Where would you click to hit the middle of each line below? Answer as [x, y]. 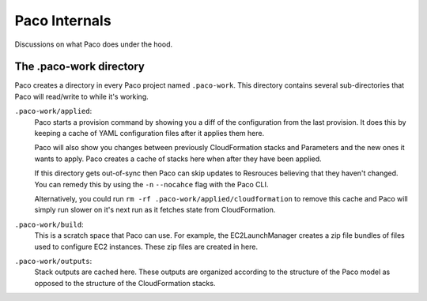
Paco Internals [63, 21]
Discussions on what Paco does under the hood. [94, 44]
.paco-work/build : [49, 224]
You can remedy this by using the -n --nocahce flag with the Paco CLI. [151, 184]
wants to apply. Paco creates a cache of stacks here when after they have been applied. [178, 159]
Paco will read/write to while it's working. [82, 96]
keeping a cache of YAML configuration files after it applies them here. [149, 134]
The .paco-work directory [80, 67]
